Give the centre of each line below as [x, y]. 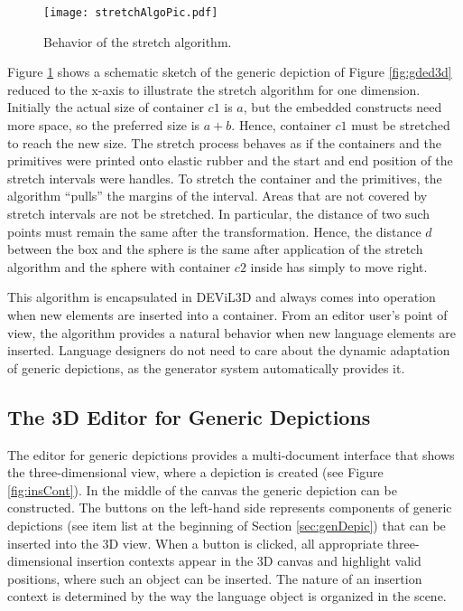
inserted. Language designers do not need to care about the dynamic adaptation [229, 350]
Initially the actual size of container [106, 107]
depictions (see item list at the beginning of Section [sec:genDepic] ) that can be [227, 525]
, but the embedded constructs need [343, 107]
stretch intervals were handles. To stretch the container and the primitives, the [225, 178]
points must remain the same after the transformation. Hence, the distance [214, 231]
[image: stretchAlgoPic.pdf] [131, 13]
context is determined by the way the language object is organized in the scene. [227, 596]
